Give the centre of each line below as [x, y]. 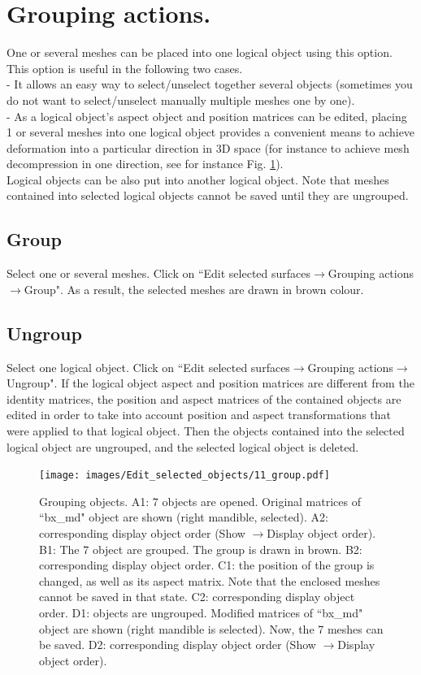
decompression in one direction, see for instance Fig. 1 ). [145, 164]
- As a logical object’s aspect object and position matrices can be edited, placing [207, 116]
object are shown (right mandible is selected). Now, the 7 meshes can [211, 628]
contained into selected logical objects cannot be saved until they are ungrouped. [208, 195]
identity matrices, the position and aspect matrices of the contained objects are [204, 398]
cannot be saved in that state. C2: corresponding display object [197, 597]
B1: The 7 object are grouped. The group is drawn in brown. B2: [201, 549]
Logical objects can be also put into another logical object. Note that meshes [198, 179]
